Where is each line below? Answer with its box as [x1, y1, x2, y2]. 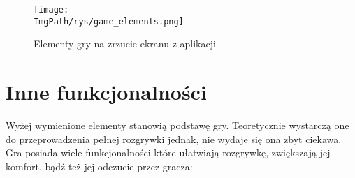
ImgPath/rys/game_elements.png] [34, 16, 184, 27]
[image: [34, 5, 69, 15]
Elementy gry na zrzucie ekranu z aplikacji [34, 36, 216, 51]
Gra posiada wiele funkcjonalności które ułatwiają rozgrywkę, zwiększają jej [6, 145, 331, 160]
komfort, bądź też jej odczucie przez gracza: [6, 158, 193, 173]
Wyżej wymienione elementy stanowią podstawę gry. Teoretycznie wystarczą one [6, 118, 349, 133]
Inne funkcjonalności [6, 77, 207, 106]
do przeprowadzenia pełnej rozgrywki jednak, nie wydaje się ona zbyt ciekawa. [6, 131, 342, 146]
